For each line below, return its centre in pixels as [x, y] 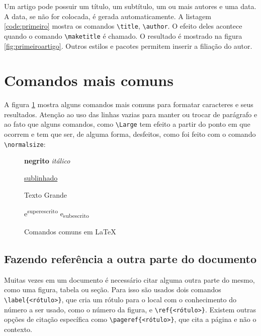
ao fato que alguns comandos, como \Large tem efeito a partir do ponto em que [127, 124]
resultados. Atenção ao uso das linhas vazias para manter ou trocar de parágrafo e [131, 114]
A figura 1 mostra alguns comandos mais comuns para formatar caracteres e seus [129, 104]
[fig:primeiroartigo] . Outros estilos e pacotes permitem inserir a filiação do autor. [128, 46]
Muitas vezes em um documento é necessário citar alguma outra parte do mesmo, [129, 279]
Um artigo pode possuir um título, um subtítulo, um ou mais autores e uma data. [130, 6]
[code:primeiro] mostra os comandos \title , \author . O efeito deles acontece [123, 26]
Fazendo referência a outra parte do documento [130, 258]
